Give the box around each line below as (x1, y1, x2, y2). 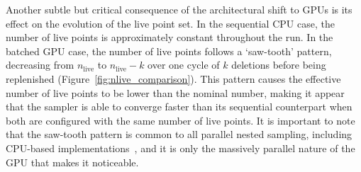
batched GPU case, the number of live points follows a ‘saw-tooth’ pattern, (6, 43, 332, 58)
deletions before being (231, 57, 326, 72)
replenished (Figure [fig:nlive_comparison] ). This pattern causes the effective (6, 71, 341, 86)
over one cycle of (148, 57, 220, 72)
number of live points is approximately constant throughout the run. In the (6, 30, 333, 45)
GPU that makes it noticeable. (6, 154, 139, 169)
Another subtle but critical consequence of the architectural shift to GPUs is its (6, 2, 352, 16)
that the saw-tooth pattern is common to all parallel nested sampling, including (6, 127, 352, 142)
